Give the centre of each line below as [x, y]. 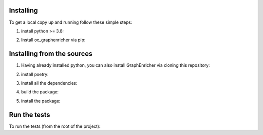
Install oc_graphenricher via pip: [53, 40]
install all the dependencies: [49, 83]
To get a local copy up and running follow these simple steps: [71, 22]
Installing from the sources [51, 54]
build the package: [40, 92]
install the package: [41, 101]
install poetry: [35, 74]
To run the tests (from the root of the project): [55, 126]
